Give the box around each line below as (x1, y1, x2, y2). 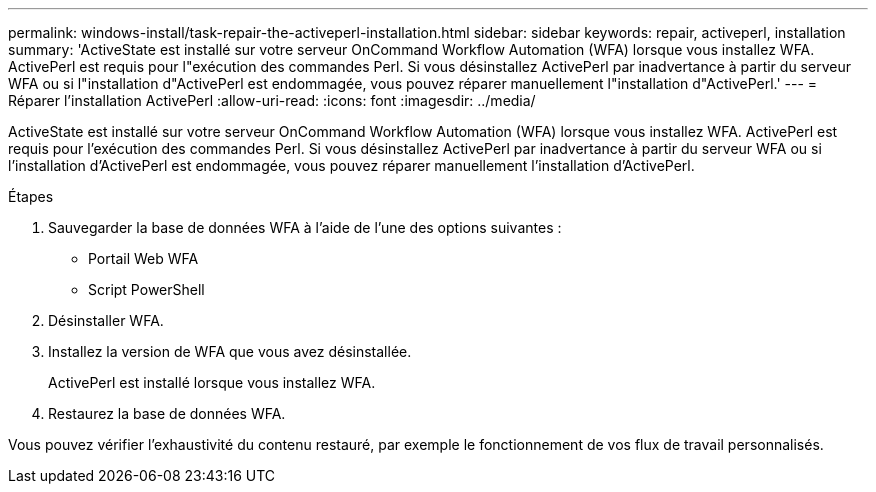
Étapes (8, 188, 54, 205)
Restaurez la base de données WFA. (48, 405, 286, 422)
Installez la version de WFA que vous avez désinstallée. (48, 343, 412, 360)
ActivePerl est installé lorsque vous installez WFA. (48, 374, 376, 391)
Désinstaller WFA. (48, 312, 164, 329)
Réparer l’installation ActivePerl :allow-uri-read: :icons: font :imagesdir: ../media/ (8, 92, 536, 109)
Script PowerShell (88, 281, 205, 298)
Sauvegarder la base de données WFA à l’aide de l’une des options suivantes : (48, 219, 562, 236)
